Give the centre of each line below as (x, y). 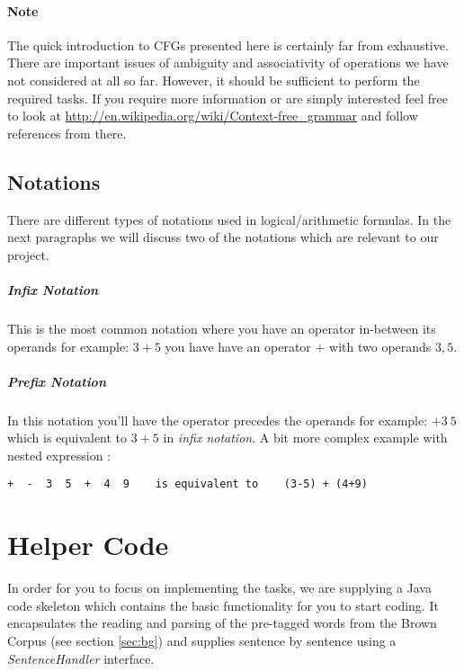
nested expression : (59, 455)
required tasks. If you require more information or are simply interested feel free (228, 98)
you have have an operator (238, 346)
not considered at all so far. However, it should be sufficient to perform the (214, 80)
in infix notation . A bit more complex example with (305, 438)
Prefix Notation (57, 381)
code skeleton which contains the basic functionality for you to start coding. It (223, 605)
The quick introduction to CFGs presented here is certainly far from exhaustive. (228, 45)
